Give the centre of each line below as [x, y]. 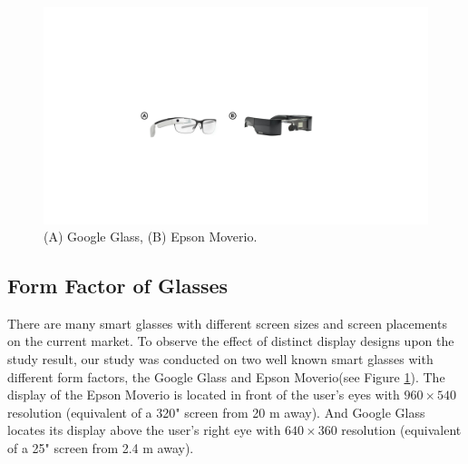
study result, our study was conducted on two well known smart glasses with [220, 359]
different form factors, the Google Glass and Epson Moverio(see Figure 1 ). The [226, 376]
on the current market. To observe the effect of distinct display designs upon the [231, 341]
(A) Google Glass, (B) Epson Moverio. [151, 237]
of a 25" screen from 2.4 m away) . [101, 448]
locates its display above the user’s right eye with [144, 430]
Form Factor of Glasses [118, 286]
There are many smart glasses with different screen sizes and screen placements [227, 323]
